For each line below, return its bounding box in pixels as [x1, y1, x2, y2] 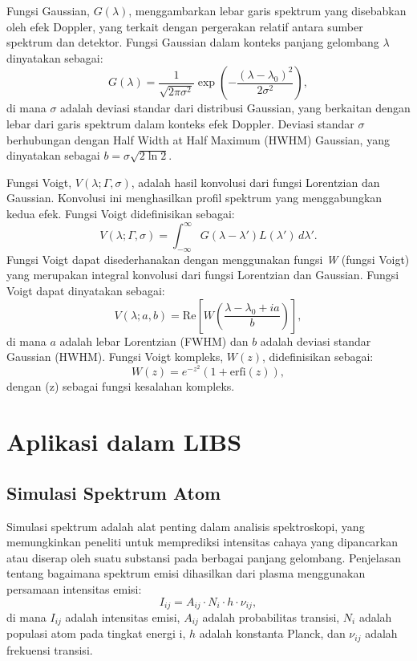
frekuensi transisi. [6, 641, 93, 658]
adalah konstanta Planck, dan [199, 625, 346, 642]
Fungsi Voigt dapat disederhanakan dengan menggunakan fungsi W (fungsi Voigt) [6, 250, 410, 267]
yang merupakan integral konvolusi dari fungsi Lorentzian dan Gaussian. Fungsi [6, 266, 399, 283]
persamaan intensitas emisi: [6, 580, 142, 597]
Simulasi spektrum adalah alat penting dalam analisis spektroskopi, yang [6, 517, 365, 534]
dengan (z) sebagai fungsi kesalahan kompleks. [6, 378, 235, 395]
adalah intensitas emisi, [65, 609, 180, 626]
